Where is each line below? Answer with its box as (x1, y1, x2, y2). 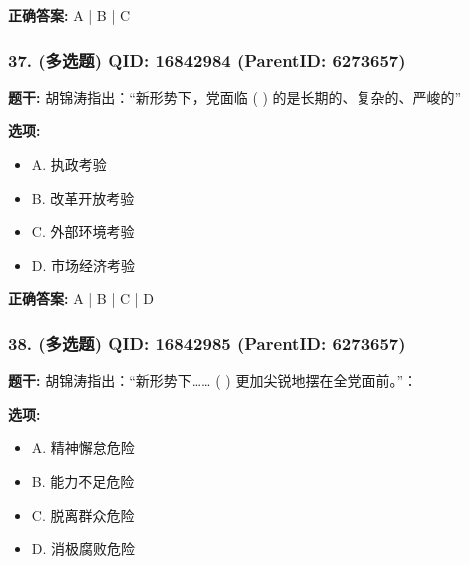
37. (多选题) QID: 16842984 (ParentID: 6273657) (8, 47, 406, 72)
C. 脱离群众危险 (31, 504, 135, 525)
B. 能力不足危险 (31, 470, 135, 491)
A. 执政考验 (31, 154, 107, 174)
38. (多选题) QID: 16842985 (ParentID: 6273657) (8, 330, 406, 355)
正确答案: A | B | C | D (8, 288, 154, 309)
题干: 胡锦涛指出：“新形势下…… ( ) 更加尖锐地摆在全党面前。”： (8, 370, 417, 391)
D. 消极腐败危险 (31, 538, 136, 559)
